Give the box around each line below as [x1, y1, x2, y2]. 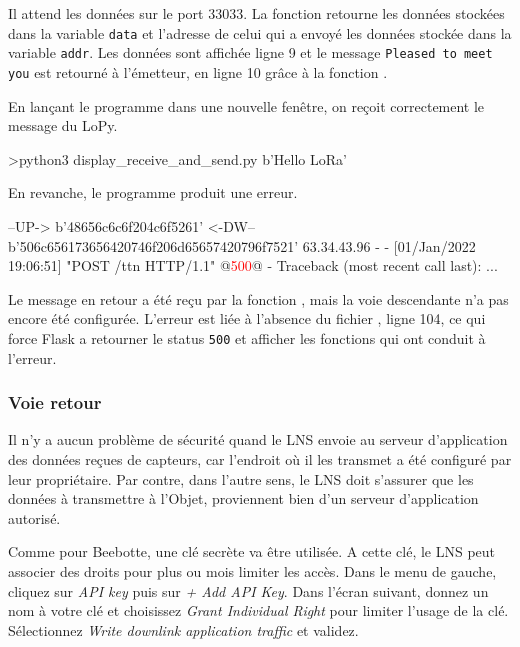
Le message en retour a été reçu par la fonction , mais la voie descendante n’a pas [8, 288, 509, 309]
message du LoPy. [8, 115, 118, 136]
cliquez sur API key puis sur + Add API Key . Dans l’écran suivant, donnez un [8, 580, 489, 601]
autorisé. [8, 507, 61, 528]
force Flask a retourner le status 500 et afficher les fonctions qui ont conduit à [8, 327, 486, 348]
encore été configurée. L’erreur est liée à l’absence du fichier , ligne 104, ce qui [8, 308, 486, 329]
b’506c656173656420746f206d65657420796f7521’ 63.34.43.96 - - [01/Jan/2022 [8, 235, 476, 256]
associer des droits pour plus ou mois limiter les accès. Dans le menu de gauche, [8, 560, 497, 581]
